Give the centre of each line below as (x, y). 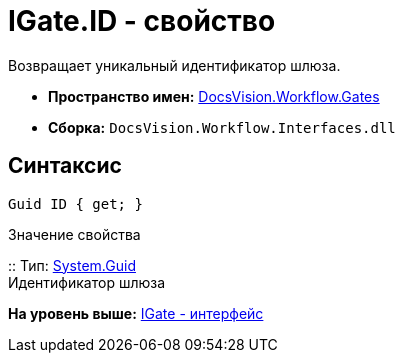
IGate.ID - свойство (142, 21)
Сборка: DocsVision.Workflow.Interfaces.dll (222, 127)
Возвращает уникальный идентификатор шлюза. (174, 65)
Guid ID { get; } (75, 203)
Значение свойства (74, 234)
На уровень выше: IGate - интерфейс (136, 313)
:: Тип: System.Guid (72, 265)
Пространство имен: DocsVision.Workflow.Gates (214, 96)
